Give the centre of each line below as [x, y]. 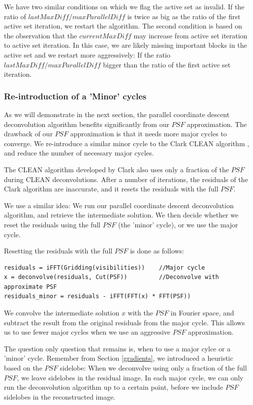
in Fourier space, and [202, 313]
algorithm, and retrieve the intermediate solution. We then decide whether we [121, 215]
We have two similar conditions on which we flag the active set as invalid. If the [124, 6]
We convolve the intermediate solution [62, 313]
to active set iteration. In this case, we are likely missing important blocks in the [126, 45]
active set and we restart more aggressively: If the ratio [87, 54]
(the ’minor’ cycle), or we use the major [178, 224]
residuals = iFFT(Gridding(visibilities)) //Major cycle [105, 267]
